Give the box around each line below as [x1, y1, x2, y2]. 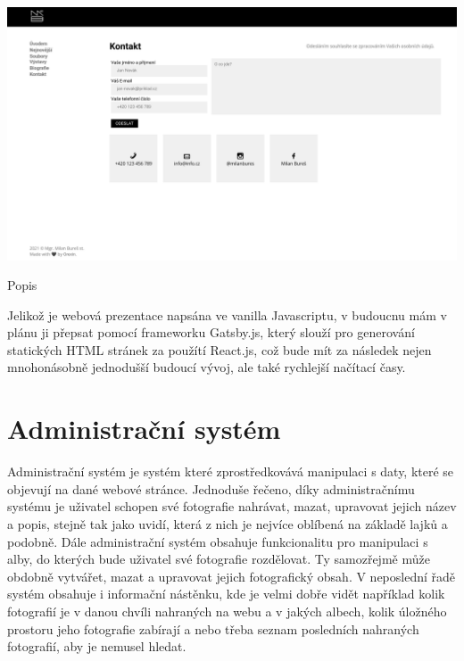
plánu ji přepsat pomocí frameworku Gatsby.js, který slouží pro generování [7, 323, 415, 342]
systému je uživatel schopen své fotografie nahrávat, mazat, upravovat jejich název [7, 497, 457, 516]
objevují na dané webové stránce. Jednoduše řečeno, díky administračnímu [7, 479, 415, 498]
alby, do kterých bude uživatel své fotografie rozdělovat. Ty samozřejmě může [7, 549, 430, 568]
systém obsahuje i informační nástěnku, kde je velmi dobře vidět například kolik [7, 584, 445, 603]
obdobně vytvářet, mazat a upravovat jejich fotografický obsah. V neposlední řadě [7, 566, 456, 585]
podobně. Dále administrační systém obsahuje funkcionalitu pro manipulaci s [7, 532, 428, 550]
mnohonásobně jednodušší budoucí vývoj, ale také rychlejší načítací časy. [7, 358, 406, 376]
